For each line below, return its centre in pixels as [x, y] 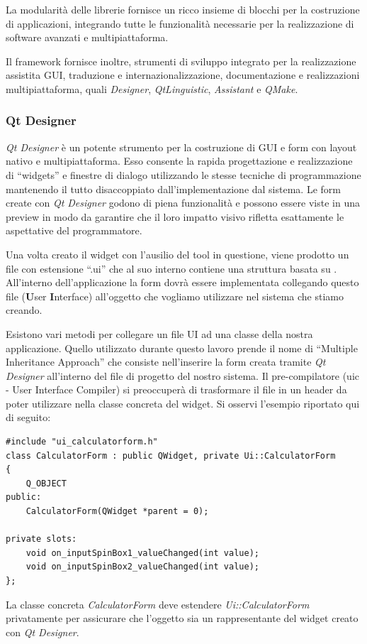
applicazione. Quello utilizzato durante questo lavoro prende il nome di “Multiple [182, 348]
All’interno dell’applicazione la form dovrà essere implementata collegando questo [182, 282]
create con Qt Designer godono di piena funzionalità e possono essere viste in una [183, 203]
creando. [24, 310]
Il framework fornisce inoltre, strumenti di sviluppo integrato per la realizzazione [181, 61]
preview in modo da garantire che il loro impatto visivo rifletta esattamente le [175, 216]
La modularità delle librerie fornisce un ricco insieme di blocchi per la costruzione [183, 9]
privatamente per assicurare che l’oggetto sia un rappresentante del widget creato [182, 618]
